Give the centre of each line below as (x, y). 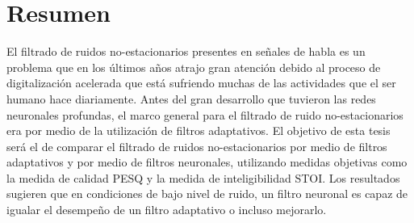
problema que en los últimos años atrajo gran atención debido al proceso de (194, 67)
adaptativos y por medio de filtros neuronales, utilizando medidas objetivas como (207, 162)
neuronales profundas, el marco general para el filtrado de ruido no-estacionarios (205, 114)
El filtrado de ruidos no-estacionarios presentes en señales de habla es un (186, 51)
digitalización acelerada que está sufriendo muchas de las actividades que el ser (201, 83)
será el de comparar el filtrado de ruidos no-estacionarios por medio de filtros (197, 146)
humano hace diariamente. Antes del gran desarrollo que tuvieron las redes (191, 98)
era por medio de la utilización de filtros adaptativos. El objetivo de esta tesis (199, 130)
